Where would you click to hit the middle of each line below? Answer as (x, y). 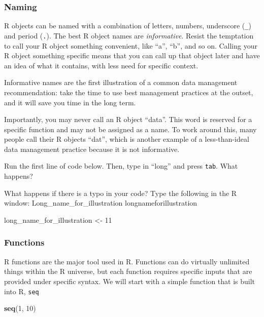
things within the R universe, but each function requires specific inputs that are (128, 271)
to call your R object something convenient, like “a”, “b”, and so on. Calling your (131, 45)
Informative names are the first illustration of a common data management (121, 82)
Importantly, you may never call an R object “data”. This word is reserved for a (128, 119)
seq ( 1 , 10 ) (20, 308)
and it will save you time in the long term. (70, 102)
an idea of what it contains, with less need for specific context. (101, 65)
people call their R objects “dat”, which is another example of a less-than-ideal (127, 139)
